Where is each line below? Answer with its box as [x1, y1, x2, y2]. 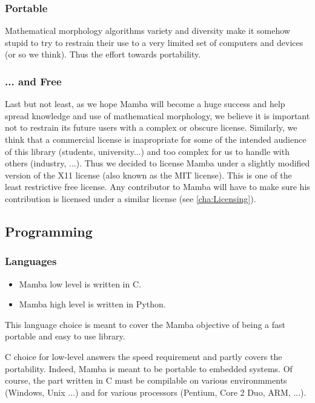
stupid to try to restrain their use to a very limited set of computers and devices [5, 36, 303, 48]
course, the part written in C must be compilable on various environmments [5, 374, 287, 387]
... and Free [5, 73, 62, 88]
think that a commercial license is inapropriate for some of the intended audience [5, 133, 307, 145]
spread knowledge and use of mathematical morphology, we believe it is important [5, 109, 310, 122]
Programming [5, 221, 93, 240]
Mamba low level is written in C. [19, 277, 141, 290]
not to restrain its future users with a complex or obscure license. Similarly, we [5, 121, 297, 134]
